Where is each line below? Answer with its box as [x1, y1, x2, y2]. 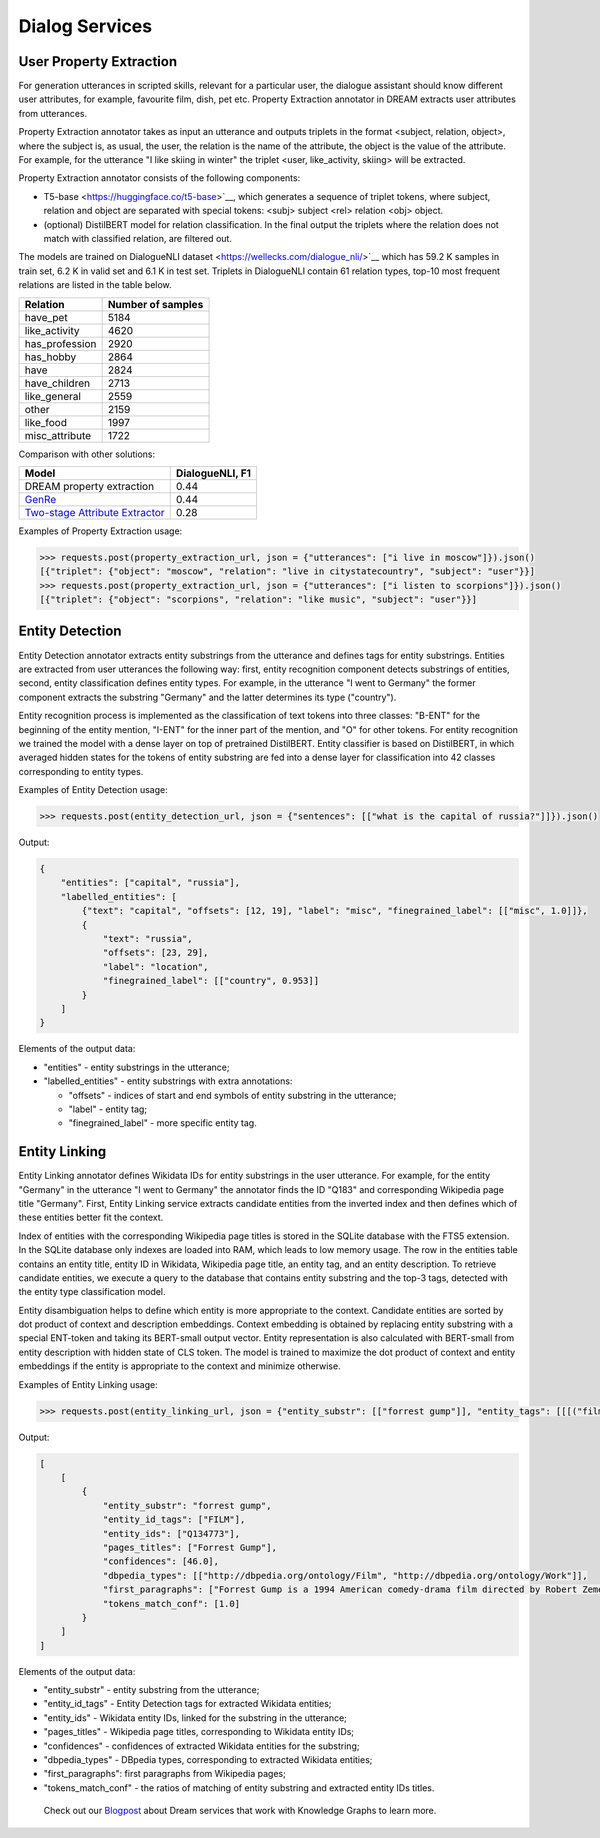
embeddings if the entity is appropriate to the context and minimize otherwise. [18, 1360, 341, 1372]
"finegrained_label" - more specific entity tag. [68, 1117, 257, 1129]
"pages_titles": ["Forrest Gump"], [102, 1541, 277, 1553]
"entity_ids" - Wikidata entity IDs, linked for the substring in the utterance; [43, 1711, 347, 1724]
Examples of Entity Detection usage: [18, 784, 169, 796]
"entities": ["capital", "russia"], [60, 877, 240, 889]
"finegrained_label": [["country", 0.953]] [102, 975, 320, 987]
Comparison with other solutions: [18, 448, 156, 460]
